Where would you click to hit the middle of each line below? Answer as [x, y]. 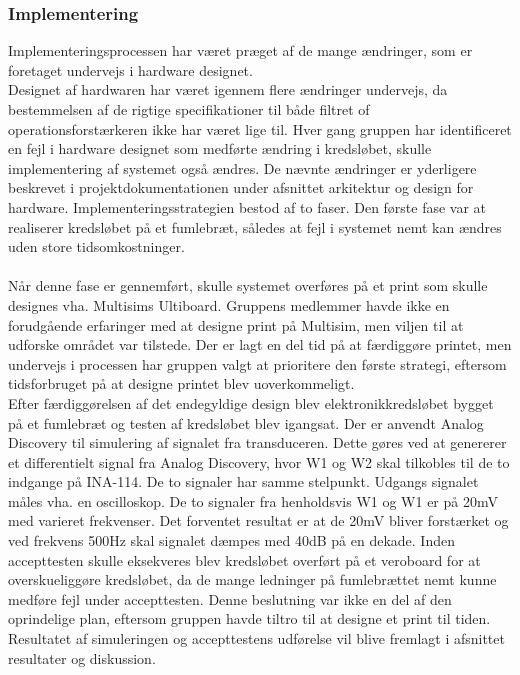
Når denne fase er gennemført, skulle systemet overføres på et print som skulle [248, 285]
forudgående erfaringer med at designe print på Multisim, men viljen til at [236, 324]
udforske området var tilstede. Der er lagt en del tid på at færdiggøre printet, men [260, 344]
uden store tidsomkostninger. [96, 246]
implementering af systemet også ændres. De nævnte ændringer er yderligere [242, 167]
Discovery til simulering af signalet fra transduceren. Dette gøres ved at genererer [257, 442]
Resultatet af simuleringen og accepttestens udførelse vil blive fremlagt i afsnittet [256, 638]
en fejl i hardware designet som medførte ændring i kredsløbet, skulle [220, 148]
